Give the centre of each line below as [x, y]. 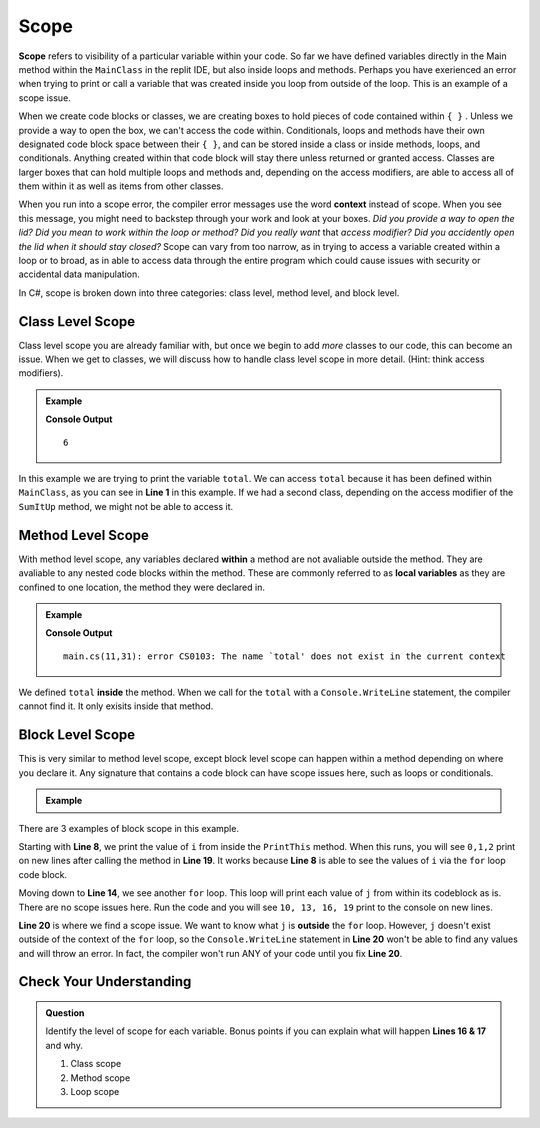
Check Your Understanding [105, 981]
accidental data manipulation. [79, 274]
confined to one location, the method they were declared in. [141, 587]
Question [65, 1013]
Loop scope [95, 1092]
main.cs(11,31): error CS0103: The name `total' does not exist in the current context [285, 656]
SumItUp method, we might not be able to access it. [126, 506]
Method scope [100, 1077]
